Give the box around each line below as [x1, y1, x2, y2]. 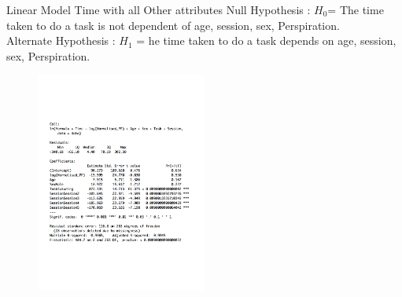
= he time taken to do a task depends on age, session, [136, 32, 396, 49]
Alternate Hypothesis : [6, 32, 116, 49]
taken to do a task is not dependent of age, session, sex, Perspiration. [6, 16, 340, 33]
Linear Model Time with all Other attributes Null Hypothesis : [6, 2, 311, 17]
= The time [327, 2, 384, 17]
